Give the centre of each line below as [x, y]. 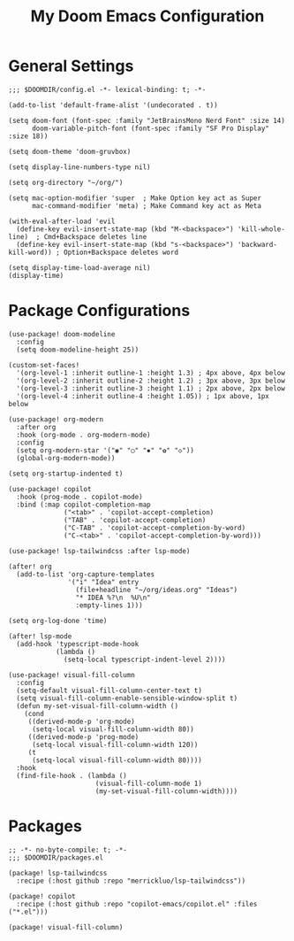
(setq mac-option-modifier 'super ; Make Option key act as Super [135, 198]
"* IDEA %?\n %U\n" [113, 598]
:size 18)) [28, 136]
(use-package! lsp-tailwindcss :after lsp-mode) [99, 551]
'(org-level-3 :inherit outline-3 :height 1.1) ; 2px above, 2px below [151, 388]
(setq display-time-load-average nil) [79, 267]
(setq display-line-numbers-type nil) [79, 167]
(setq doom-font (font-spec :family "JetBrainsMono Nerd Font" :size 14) [147, 120]
